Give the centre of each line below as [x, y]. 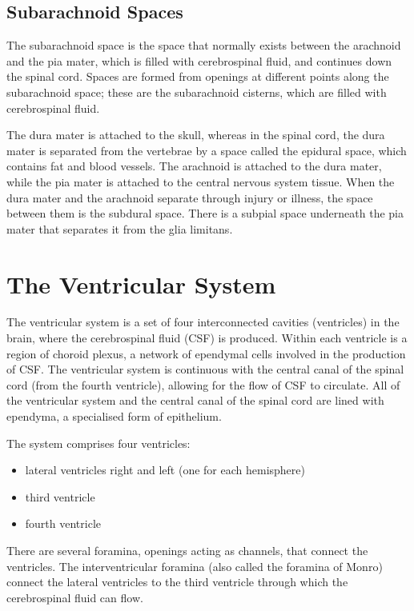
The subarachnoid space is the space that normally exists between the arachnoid [204, 45]
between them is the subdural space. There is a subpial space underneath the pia [205, 213]
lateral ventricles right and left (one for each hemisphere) [165, 470]
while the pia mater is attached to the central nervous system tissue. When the [201, 181]
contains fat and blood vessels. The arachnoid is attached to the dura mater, [194, 166]
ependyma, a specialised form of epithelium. [114, 416]
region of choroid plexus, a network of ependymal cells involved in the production [206, 353]
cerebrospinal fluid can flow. [75, 597]
